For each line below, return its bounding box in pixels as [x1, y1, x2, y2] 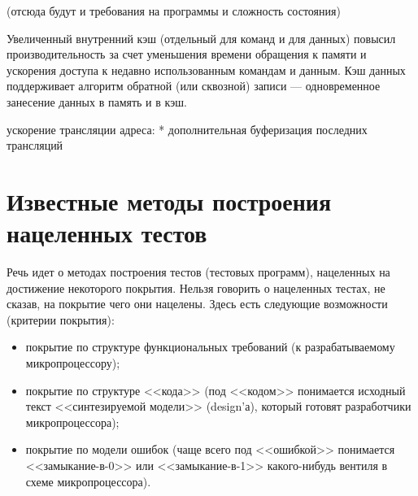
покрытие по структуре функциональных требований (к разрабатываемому [25, 338, 395, 355]
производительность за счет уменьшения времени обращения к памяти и [7, 46, 367, 63]
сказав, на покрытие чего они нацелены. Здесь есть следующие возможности [7, 295, 388, 312]
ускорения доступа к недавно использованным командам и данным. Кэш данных [7, 61, 406, 78]
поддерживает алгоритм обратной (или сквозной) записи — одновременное [7, 77, 381, 94]
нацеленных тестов [7, 216, 207, 250]
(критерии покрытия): [7, 311, 115, 328]
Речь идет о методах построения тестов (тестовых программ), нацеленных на [7, 263, 390, 281]
